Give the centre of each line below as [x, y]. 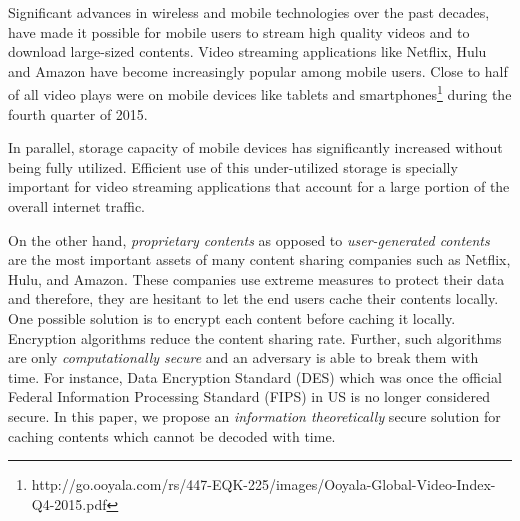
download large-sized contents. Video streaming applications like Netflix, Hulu [247, 51]
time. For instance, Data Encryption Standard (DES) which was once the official [255, 376]
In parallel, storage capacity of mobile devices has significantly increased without [255, 147]
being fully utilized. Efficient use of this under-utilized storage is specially [233, 166]
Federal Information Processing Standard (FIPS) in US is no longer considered [249, 396]
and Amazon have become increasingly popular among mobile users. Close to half [258, 70]
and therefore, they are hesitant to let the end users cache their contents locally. [253, 298]
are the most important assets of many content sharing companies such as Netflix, [259, 259]
